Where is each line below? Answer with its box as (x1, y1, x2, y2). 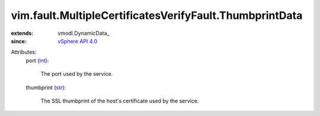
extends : (11, 30, 34, 37)
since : (11, 37, 27, 44)
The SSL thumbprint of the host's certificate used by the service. (40, 97, 199, 104)
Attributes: (11, 49, 37, 56)
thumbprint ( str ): (25, 83, 66, 91)
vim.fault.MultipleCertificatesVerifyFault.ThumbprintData (11, 9, 303, 22)
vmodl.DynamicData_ (57, 30, 110, 37)
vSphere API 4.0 (57, 37, 98, 44)
